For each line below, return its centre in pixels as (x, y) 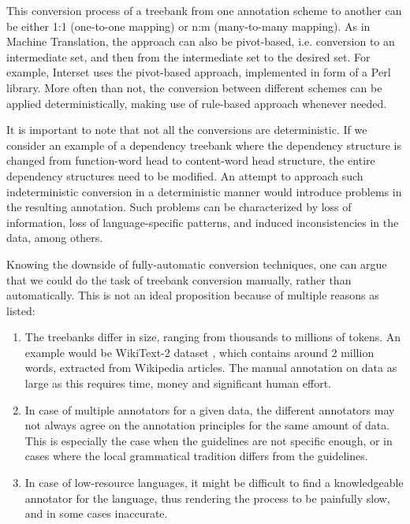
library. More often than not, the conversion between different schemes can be (194, 87)
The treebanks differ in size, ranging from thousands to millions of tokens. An (213, 337)
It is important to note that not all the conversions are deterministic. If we (187, 130)
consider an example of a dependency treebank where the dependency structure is (204, 145)
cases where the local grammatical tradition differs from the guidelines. (196, 456)
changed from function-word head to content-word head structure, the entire (191, 160)
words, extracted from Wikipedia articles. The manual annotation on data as (211, 368)
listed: (21, 310)
